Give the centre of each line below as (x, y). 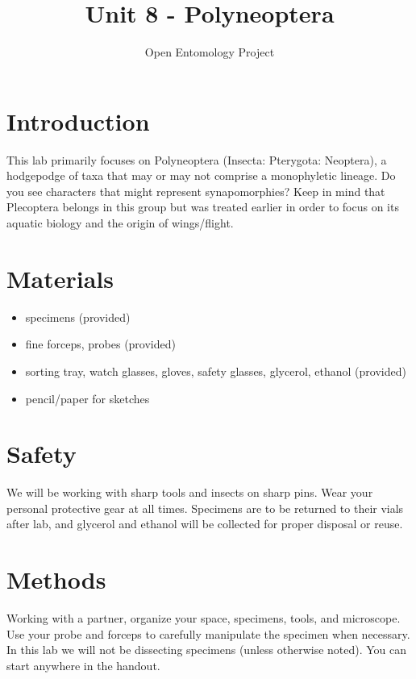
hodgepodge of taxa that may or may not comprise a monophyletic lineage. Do (201, 175)
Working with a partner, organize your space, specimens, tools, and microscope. (204, 618)
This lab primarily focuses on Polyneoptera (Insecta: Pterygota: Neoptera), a (197, 159)
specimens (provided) (78, 317)
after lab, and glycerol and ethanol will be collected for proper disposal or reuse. (205, 524)
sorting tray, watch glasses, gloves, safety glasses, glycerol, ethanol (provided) (216, 371)
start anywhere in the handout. (83, 665)
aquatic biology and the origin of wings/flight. (120, 223)
